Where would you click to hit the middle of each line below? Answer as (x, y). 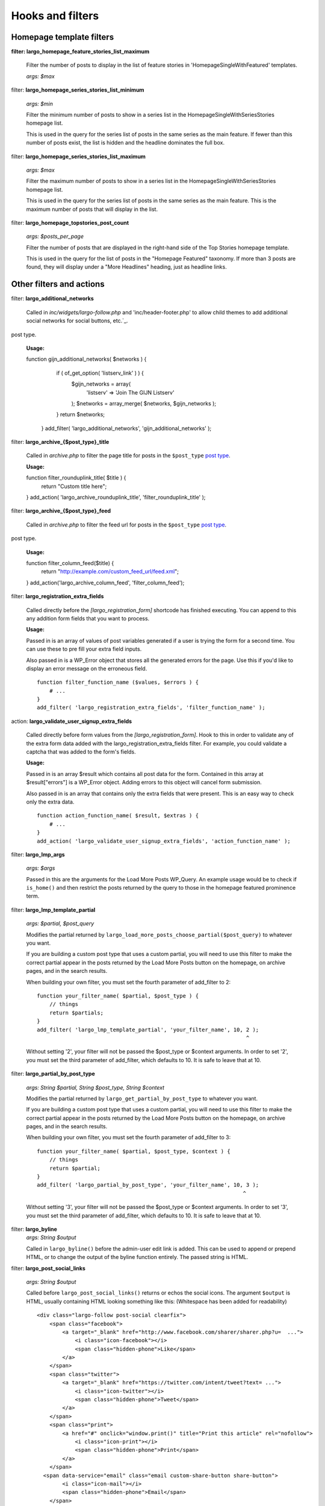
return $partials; (76, 1013)
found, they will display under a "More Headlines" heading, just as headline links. (126, 267)
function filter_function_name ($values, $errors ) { (118, 683)
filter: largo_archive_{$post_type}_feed (61, 511)
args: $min (40, 104)
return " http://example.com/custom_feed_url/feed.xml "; (110, 572)
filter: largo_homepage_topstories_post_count (70, 222)
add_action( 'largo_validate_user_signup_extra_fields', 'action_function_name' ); (164, 841)
